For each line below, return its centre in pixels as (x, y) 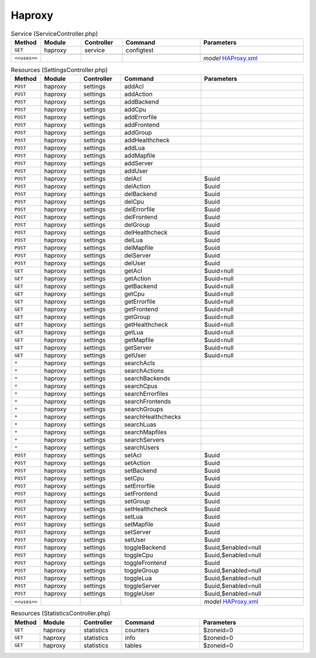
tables (133, 645)
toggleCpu (138, 555)
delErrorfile (139, 210)
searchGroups (144, 409)
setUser (135, 540)
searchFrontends (147, 402)
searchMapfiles (145, 432)
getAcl (133, 271)
